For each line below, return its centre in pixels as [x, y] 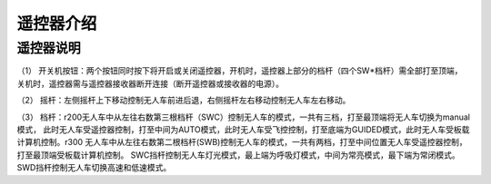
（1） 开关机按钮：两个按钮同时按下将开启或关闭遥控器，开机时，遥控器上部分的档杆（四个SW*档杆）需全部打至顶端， [240, 71]
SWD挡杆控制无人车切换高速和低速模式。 [94, 168]
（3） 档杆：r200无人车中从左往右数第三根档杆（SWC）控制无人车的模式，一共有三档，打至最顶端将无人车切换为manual [243, 117]
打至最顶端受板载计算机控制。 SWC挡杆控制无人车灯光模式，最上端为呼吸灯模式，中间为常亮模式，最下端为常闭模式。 [238, 155]
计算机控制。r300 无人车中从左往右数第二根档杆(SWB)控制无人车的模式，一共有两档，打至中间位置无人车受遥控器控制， [242, 142]
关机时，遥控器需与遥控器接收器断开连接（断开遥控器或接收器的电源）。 [150, 83]
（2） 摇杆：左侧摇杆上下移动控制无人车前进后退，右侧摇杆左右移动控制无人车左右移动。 [184, 101]
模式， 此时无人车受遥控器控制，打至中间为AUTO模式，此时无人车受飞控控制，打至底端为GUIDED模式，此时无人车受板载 [243, 129]
